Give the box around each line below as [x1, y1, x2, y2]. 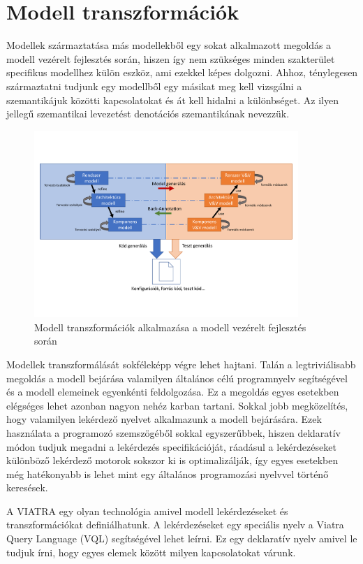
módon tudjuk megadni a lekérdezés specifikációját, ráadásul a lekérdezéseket [6, 439, 336, 454]
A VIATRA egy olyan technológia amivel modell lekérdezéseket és [6, 503, 288, 518]
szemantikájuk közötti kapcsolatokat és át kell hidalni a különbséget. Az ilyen [6, 92, 339, 107]
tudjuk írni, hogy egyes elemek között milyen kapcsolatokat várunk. [6, 544, 296, 559]
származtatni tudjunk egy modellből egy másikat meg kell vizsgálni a [6, 78, 302, 93]
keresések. [6, 480, 48, 495]
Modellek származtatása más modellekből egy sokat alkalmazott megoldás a [6, 38, 332, 52]
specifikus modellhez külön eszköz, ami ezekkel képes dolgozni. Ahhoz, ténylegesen [6, 65, 358, 80]
